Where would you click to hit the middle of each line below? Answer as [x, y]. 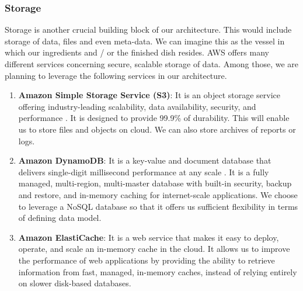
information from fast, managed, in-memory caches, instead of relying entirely [158, 271]
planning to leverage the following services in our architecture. [116, 75]
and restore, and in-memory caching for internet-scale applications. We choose [158, 194]
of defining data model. [60, 218]
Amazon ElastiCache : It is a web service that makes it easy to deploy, [149, 237]
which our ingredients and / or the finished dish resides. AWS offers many [137, 52]
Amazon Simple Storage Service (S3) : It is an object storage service [149, 95]
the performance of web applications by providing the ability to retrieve [147, 260]
